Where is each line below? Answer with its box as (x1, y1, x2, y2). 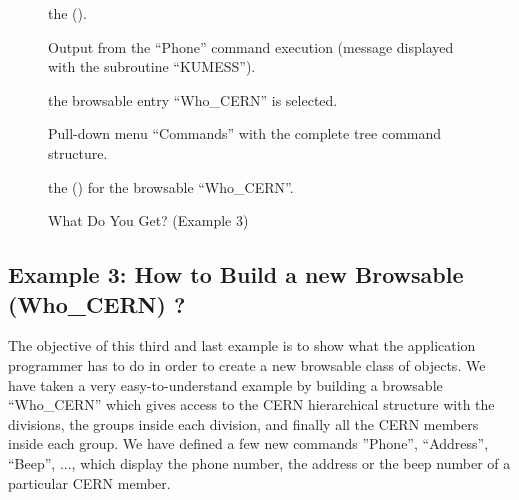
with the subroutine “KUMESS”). (48, 56, 256, 77)
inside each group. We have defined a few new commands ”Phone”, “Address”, (8, 433, 489, 454)
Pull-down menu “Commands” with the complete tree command (48, 123, 442, 144)
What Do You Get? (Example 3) (48, 210, 249, 231)
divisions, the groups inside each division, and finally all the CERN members (8, 413, 479, 434)
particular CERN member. (8, 472, 171, 493)
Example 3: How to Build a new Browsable (8, 259, 464, 290)
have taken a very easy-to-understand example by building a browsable (8, 374, 443, 395)
